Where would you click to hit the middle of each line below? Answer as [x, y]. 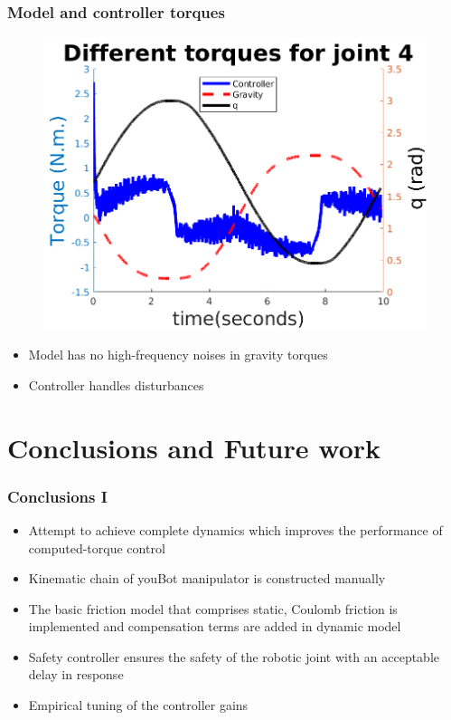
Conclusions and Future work [194, 447]
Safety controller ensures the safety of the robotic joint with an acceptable [234, 656]
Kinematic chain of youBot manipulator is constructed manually [207, 578]
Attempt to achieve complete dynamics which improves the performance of [235, 529]
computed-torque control [97, 547]
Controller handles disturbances [116, 384]
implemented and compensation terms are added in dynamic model [215, 626]
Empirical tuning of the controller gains [138, 705]
